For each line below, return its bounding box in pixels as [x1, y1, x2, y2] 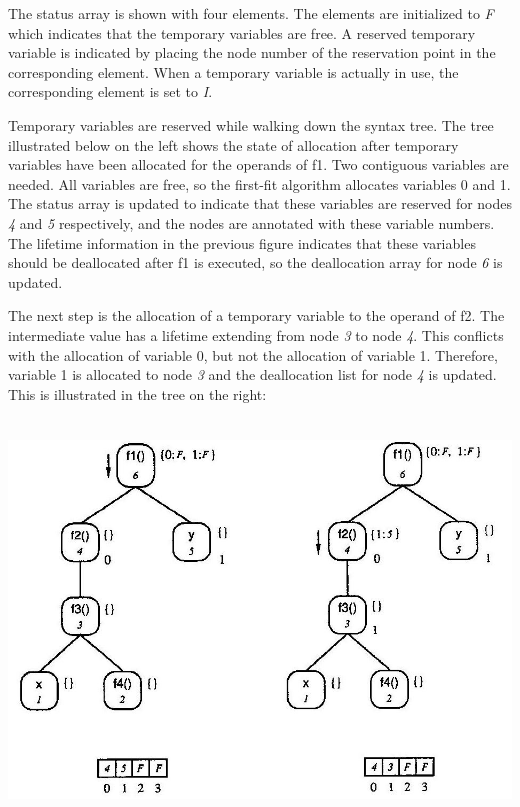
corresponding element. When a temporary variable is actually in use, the [8, 61, 459, 82]
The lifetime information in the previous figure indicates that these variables [8, 232, 476, 253]
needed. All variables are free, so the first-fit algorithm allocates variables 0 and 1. [8, 173, 511, 194]
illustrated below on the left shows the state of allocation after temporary [8, 134, 459, 155]
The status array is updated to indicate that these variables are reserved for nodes [8, 193, 513, 214]
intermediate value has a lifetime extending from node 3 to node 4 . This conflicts [8, 324, 504, 345]
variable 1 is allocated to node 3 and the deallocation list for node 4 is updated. [8, 364, 497, 385]
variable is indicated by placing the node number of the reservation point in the [8, 42, 496, 63]
